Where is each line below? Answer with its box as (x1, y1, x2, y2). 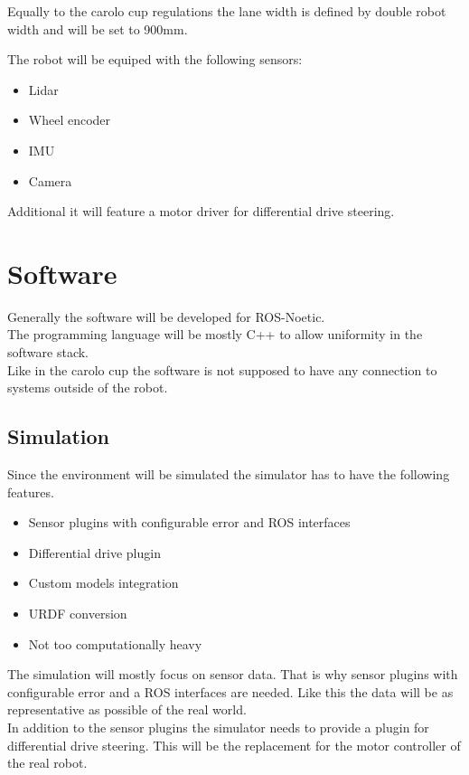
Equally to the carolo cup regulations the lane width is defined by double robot (7, 2, 446, 20)
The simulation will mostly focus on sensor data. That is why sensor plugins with (7, 665, 458, 684)
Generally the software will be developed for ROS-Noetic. (7, 307, 325, 326)
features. (7, 482, 54, 501)
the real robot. (7, 753, 88, 772)
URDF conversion (28, 604, 127, 623)
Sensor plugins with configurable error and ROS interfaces (28, 513, 351, 532)
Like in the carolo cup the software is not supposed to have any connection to (7, 360, 437, 379)
